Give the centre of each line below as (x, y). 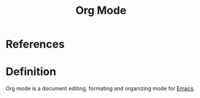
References (35, 44)
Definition (31, 72)
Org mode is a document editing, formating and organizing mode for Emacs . (100, 88)
